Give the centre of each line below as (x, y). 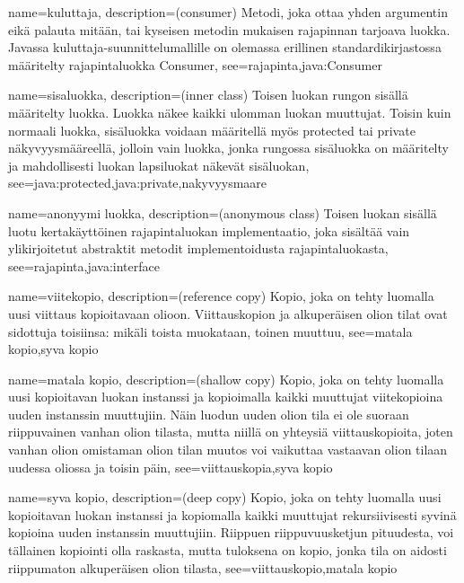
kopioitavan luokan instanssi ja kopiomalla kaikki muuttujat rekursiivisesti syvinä (232, 514)
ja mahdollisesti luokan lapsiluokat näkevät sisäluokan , (159, 165)
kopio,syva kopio (53, 349)
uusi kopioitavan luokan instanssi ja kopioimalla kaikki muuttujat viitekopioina (226, 397)
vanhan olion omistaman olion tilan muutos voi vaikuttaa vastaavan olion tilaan (228, 450)
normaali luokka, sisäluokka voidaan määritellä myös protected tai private (212, 130)
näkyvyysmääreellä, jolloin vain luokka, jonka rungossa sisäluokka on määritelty (228, 148)
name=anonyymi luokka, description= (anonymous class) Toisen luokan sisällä (223, 212)
